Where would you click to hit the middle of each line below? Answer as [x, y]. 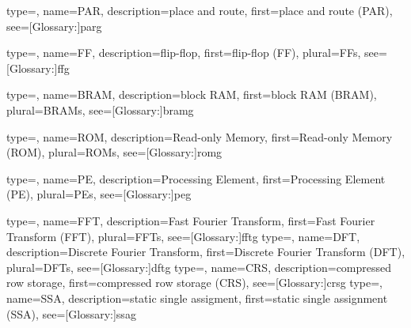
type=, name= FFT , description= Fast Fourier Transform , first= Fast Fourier [191, 220]
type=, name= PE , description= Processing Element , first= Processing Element [196, 178]
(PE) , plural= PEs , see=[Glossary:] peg [99, 194]
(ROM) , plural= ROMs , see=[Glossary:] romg [114, 152]
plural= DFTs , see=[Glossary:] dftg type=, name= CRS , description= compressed [199, 267]
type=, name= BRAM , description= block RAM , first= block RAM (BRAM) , [192, 94]
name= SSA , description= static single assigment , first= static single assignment [197, 298]
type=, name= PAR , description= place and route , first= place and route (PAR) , [200, 10]
